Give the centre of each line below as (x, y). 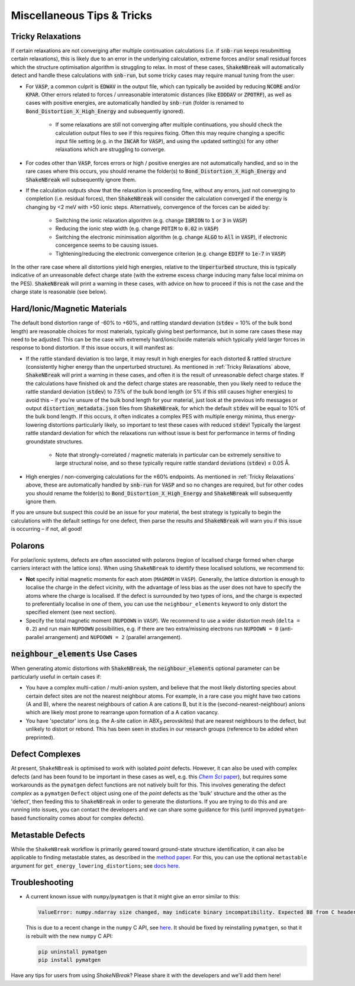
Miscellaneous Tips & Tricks (82, 15)
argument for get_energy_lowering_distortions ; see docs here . (96, 866)
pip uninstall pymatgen (73, 952)
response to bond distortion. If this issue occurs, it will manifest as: (92, 348)
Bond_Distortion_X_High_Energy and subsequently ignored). (105, 111)
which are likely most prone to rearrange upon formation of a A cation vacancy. (122, 713)
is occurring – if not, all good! (46, 529)
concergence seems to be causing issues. (107, 245)
